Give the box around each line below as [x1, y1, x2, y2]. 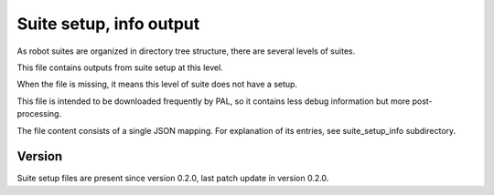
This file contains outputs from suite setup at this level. [16, 62, 223, 73]
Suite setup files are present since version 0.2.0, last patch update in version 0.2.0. [16, 173, 329, 184]
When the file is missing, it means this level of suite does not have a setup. [16, 78, 297, 90]
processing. [16, 108, 62, 119]
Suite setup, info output [16, 14, 200, 34]
